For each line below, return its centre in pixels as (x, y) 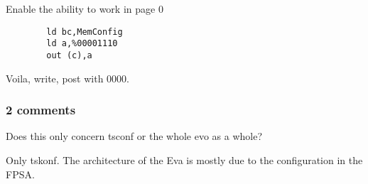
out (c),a (69, 55)
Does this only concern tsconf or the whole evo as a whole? (134, 136)
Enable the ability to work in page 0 (85, 9)
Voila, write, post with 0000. (67, 78)
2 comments (41, 110)
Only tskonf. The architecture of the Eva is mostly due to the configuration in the (184, 159)
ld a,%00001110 (82, 44)
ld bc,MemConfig (85, 32)
